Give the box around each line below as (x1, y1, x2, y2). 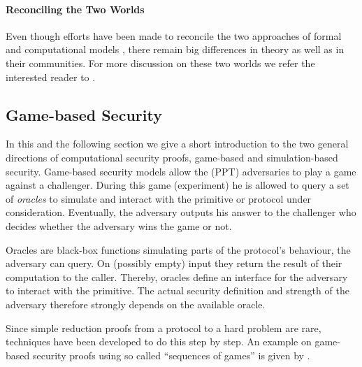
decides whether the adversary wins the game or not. (6, 218, 232, 233)
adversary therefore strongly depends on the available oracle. (6, 296, 266, 311)
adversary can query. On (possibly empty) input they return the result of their (6, 256, 342, 271)
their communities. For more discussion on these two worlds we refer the (6, 55, 315, 70)
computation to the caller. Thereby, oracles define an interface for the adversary (6, 269, 348, 284)
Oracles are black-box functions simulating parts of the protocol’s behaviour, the (6, 242, 351, 257)
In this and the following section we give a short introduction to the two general (6, 136, 349, 151)
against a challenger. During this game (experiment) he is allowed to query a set (6, 178, 349, 192)
